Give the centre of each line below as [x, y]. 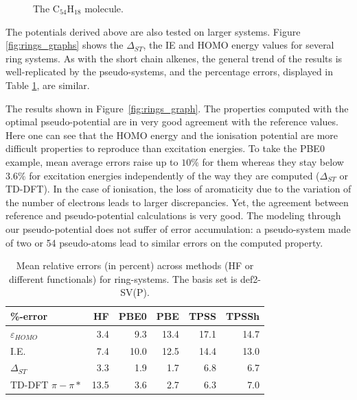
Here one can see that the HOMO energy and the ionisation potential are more [172, 135]
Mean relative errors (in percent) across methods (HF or [135, 265]
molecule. [104, 8]
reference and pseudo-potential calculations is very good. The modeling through [173, 215]
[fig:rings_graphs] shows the [65, 45]
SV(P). [135, 292]
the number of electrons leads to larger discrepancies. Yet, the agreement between [177, 202]
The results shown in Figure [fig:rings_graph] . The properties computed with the [177, 108]
